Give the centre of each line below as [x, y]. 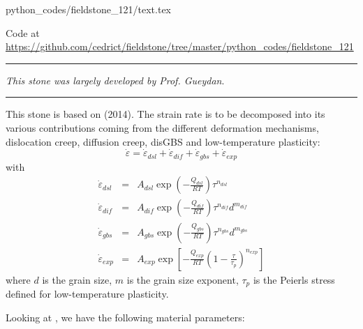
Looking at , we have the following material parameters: [125, 317]
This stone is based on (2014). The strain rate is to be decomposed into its [165, 114]
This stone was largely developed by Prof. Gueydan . [115, 80]
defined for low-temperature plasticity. [87, 293]
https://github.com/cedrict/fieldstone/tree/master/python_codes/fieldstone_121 [180, 46]
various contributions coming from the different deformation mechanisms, [162, 127]
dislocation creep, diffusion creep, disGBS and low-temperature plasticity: [163, 141]
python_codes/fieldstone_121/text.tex [89, 9]
